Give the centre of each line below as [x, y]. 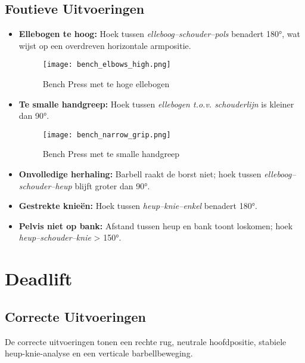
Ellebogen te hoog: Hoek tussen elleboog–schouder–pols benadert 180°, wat [159, 34]
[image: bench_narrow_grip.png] [107, 135]
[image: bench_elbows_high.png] [107, 65]
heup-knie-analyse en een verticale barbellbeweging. [99, 353]
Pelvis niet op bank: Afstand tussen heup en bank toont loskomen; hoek [156, 225]
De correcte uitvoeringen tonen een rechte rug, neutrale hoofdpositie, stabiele [146, 341]
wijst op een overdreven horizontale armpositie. [105, 45]
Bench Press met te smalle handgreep [111, 154]
